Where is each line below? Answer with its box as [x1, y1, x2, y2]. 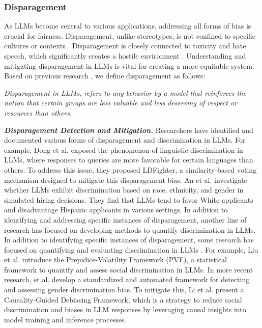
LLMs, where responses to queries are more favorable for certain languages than [4, 154, 253, 165]
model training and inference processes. [4, 314, 127, 324]
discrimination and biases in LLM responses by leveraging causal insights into [4, 304, 246, 315]
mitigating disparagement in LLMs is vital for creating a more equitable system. [4, 60, 254, 71]
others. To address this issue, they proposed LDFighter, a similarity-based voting [4, 164, 257, 175]
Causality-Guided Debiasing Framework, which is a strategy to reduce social [4, 294, 242, 305]
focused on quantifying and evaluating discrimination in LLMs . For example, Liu [4, 244, 258, 255]
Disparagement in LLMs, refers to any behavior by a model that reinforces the [4, 87, 246, 98]
